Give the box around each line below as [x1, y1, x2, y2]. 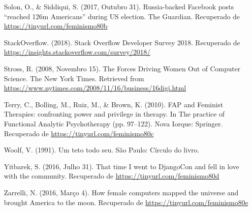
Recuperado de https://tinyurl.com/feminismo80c [4, 128, 154, 138]
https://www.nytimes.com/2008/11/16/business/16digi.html [4, 83, 186, 93]
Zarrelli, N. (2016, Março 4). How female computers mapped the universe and [4, 187, 239, 197]
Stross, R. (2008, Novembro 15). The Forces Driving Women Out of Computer [4, 63, 241, 73]
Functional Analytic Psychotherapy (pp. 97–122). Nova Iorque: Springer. [4, 118, 223, 128]
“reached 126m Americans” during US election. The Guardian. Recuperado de [4, 11, 240, 21]
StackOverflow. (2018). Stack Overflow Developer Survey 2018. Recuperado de [4, 37, 240, 47]
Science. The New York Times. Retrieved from [4, 73, 144, 83]
